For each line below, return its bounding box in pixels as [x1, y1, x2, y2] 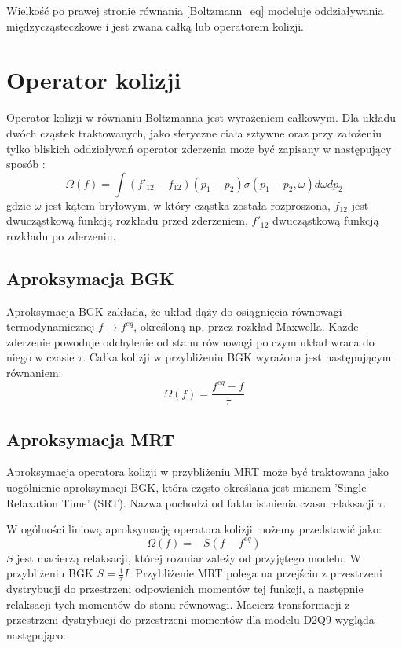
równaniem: [6, 364, 62, 381]
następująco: [6, 626, 66, 643]
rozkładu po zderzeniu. [6, 227, 116, 243]
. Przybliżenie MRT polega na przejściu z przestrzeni [128, 565, 382, 581]
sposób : [6, 156, 46, 172]
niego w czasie [6, 349, 75, 365]
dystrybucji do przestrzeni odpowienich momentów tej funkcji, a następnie [6, 580, 364, 597]
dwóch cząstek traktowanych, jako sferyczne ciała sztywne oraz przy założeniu [6, 124, 382, 141]
